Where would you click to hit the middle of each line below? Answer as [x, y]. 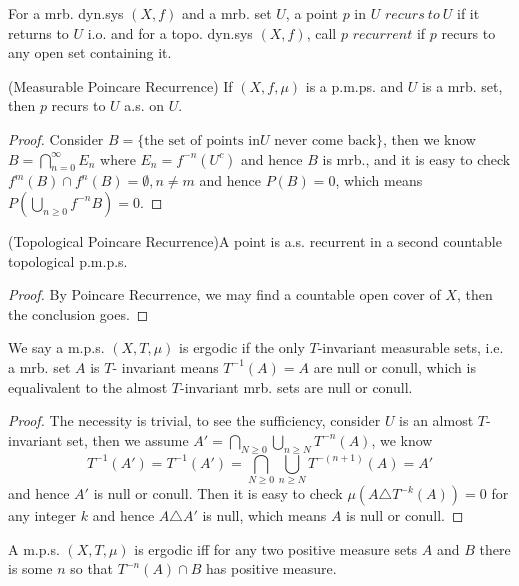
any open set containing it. [90, 52]
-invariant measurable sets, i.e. [410, 347]
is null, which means [264, 515]
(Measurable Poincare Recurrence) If [120, 85]
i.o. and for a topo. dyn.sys [170, 32]
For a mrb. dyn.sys [66, 13]
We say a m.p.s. [56, 347]
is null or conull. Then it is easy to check [218, 493]
